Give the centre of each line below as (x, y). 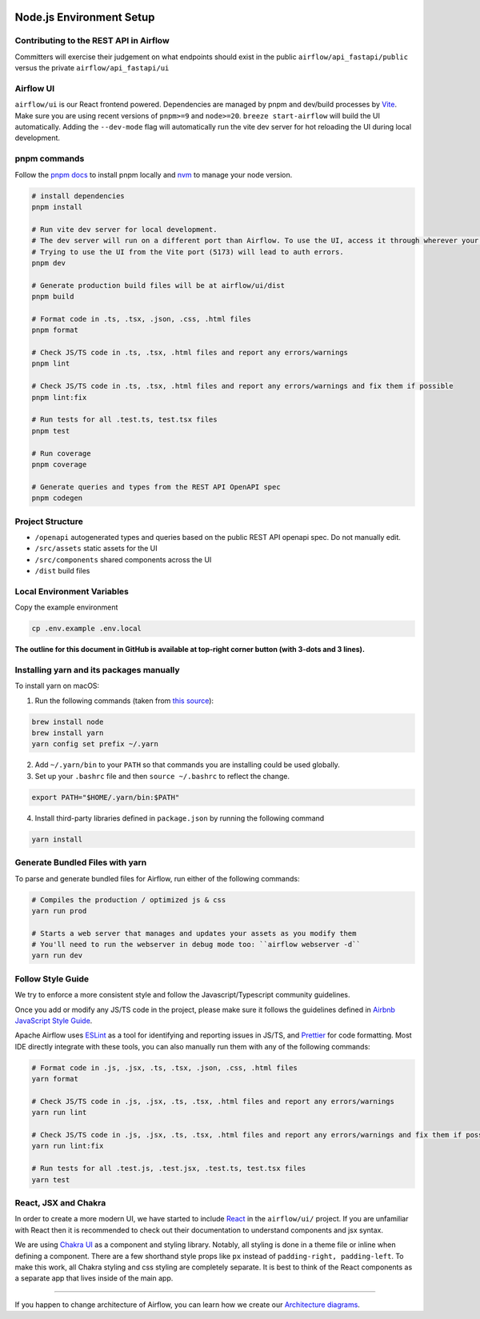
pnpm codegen (57, 498)
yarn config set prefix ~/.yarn (95, 744)
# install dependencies (78, 196)
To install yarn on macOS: (57, 686)
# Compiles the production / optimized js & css (129, 899)
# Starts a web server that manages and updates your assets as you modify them (194, 933)
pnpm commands (50, 158)
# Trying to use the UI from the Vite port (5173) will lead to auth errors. (188, 252)
